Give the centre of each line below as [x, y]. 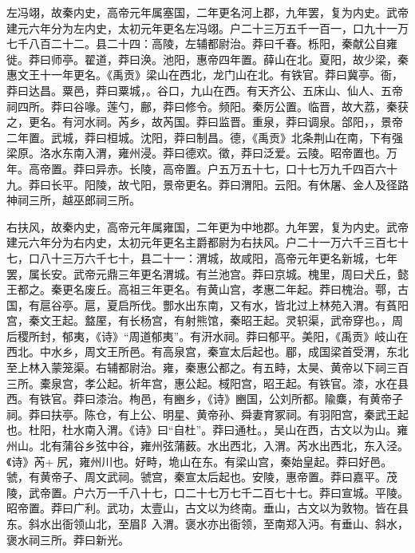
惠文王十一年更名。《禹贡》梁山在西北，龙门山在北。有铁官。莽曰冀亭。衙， [205, 75]
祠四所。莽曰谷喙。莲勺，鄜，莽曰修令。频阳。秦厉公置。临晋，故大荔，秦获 [207, 106]
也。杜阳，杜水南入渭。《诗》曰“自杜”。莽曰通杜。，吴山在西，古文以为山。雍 [207, 430]
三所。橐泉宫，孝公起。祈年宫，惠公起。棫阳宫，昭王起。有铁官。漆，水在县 [207, 383]
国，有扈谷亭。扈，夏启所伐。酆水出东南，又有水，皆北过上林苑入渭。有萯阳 [207, 304]
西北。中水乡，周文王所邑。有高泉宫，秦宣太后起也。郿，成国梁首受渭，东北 [207, 352]
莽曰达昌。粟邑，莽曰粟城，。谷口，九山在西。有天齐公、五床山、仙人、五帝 [205, 90]
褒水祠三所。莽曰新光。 [68, 539]
